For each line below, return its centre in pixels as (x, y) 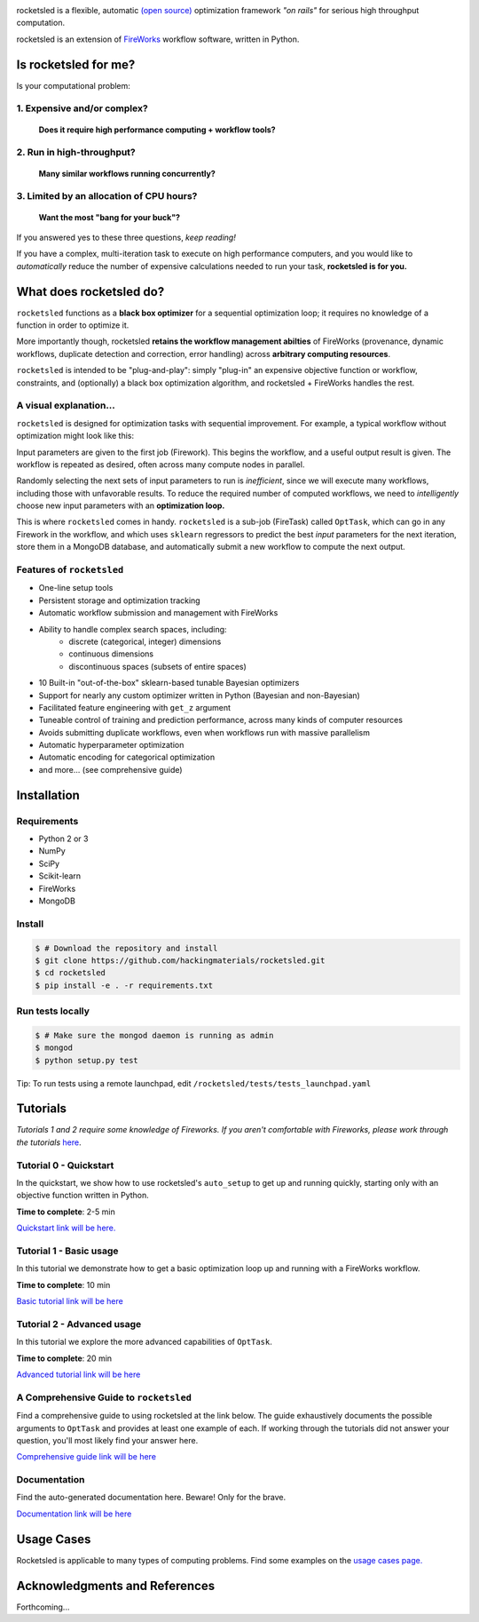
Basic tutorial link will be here (70, 1301)
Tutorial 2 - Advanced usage (79, 1324)
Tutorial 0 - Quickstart (65, 1165)
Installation (48, 795)
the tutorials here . (49, 1142)
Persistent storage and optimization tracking (119, 600)
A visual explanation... (66, 406)
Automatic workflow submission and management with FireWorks (158, 613)
